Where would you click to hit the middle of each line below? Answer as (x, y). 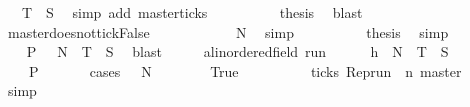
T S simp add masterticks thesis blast (192, 12)
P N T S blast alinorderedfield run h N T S (237, 51)
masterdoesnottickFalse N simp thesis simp (228, 31)
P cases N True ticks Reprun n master (245, 70)
